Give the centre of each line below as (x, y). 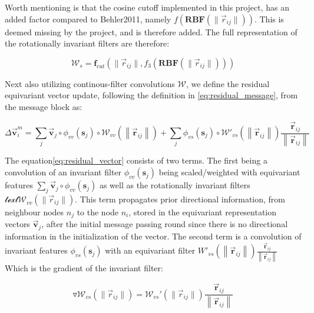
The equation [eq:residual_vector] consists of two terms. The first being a (136, 160)
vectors (17, 224)
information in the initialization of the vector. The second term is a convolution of (153, 236)
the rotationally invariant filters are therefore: (87, 43)
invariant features (36, 250)
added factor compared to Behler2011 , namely (88, 19)
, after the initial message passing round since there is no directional (165, 224)
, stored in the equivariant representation (203, 212)
